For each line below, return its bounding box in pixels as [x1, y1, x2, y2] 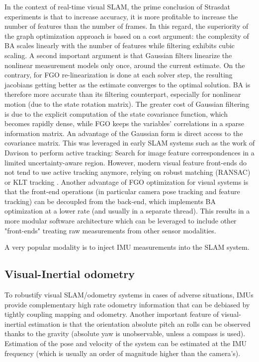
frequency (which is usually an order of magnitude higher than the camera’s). [4, 348, 241, 358]
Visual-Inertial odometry [4, 266, 135, 282]
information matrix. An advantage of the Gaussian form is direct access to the [4, 128, 243, 138]
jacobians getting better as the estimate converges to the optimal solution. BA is [4, 79, 251, 89]
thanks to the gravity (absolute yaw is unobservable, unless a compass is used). [4, 328, 246, 339]
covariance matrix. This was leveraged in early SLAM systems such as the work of [4, 138, 255, 148]
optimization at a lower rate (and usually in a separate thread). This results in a [4, 206, 250, 216]
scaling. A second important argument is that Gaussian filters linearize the [4, 50, 232, 60]
